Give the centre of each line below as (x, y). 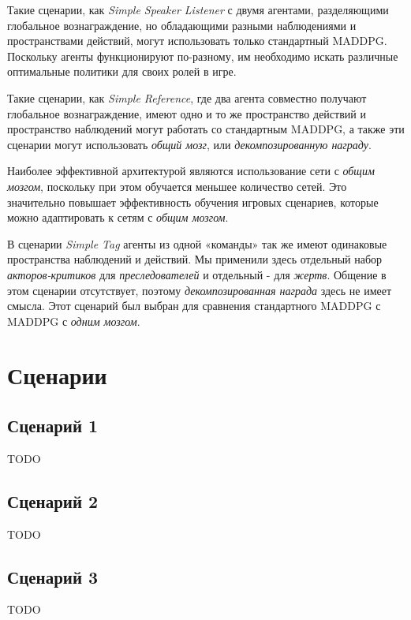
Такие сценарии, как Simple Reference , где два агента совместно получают (187, 97)
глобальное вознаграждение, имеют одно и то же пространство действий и (187, 113)
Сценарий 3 (53, 576)
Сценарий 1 (53, 426)
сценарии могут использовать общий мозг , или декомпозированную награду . (189, 144)
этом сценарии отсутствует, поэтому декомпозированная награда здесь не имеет (200, 290)
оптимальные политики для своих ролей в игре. (122, 71)
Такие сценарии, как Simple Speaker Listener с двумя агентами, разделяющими (198, 9)
